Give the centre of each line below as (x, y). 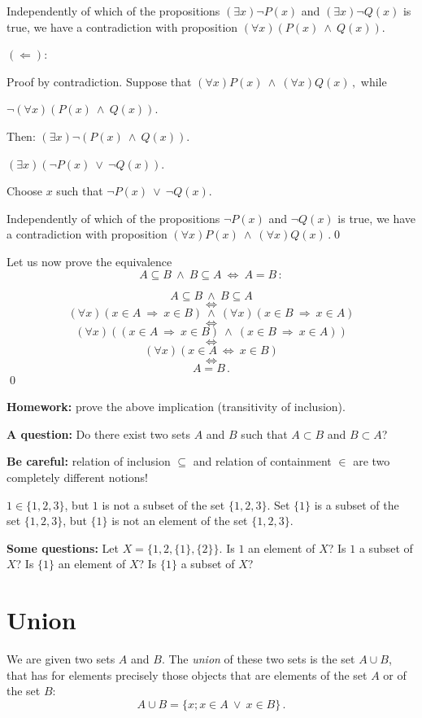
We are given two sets (61, 659)
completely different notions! (77, 477)
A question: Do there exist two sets (98, 433)
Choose (25, 191)
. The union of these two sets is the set (258, 659)
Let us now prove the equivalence (89, 261)
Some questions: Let (63, 547)
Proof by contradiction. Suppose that (99, 81)
